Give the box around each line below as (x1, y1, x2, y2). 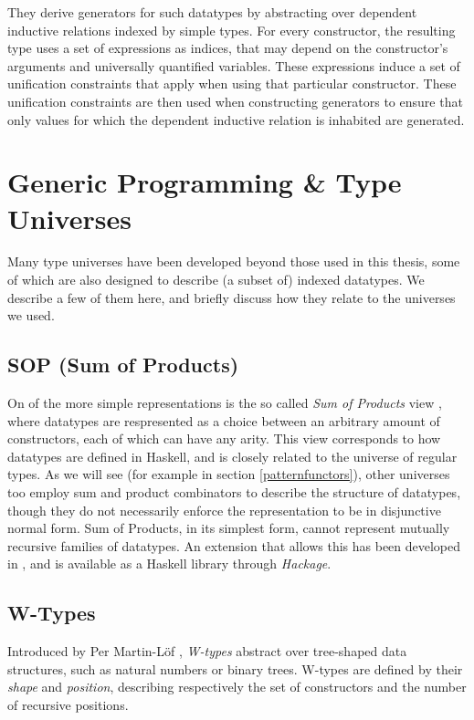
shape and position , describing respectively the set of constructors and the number (7, 677, 467, 696)
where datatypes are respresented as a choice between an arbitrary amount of (7, 411, 440, 430)
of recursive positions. (7, 694, 129, 714)
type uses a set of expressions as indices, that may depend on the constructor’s (7, 38, 448, 57)
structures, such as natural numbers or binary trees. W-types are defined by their (7, 659, 463, 678)
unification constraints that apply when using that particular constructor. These (7, 74, 457, 93)
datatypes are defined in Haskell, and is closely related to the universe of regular (7, 446, 458, 465)
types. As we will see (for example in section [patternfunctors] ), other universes (7, 464, 450, 484)
